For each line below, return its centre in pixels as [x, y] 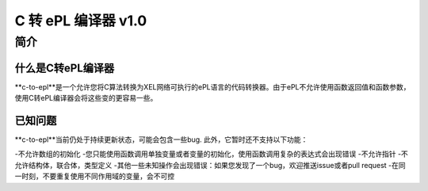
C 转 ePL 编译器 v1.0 [81, 21]
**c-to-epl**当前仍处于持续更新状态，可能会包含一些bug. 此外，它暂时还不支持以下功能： [161, 139]
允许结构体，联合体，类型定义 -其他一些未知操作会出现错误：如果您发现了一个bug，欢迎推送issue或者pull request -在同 [210, 165]
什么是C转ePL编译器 [65, 68]
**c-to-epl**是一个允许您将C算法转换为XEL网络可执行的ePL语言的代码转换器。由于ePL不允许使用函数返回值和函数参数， [213, 86]
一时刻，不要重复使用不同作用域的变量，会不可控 [94, 176]
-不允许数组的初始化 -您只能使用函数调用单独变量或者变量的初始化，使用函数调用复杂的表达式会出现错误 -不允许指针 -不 [211, 154]
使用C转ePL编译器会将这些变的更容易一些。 [86, 98]
